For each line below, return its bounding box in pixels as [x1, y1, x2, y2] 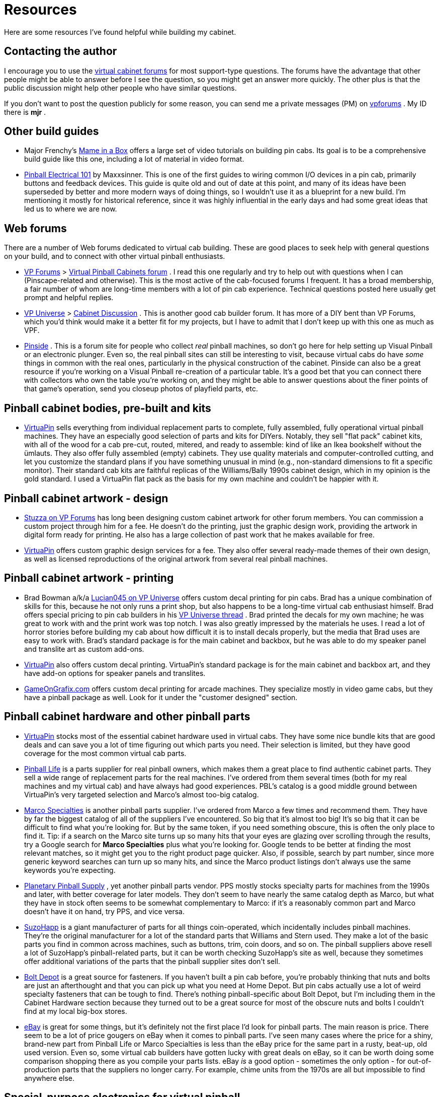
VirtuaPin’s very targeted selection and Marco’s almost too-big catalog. [24, 790, 259, 799]
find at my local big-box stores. [24, 1006, 127, 1015]
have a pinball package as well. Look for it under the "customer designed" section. [24, 693, 298, 702]
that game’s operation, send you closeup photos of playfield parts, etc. [24, 384, 258, 393]
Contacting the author [4, 45, 117, 58]
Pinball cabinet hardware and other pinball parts [4, 710, 250, 723]
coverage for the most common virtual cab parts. [24, 748, 187, 758]
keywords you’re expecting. [24, 865, 116, 874]
